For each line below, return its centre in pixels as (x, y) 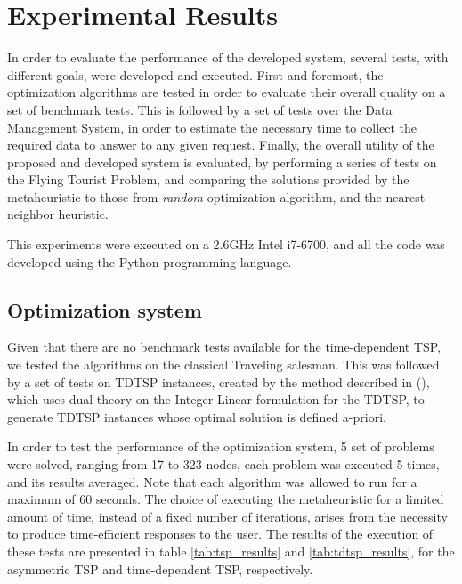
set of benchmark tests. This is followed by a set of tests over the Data (200, 109)
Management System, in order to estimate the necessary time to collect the (212, 127)
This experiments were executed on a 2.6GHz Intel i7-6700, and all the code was (226, 244)
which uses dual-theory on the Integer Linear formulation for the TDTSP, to (216, 399)
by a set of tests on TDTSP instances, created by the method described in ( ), (219, 381)
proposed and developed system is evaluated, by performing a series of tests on (222, 162)
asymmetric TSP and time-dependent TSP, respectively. (160, 568)
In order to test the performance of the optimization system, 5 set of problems (221, 446)
